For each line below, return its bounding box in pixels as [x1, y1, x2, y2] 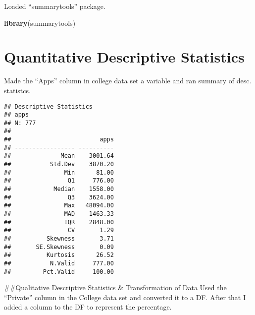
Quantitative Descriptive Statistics [4, 47, 245, 67]
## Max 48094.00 [4, 202, 114, 209]
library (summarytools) [4, 17, 76, 28]
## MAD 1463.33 [4, 210, 114, 218]
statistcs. [4, 85, 31, 95]
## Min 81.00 [4, 169, 114, 176]
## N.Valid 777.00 [4, 259, 114, 267]
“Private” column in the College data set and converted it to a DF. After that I [4, 292, 246, 302]
